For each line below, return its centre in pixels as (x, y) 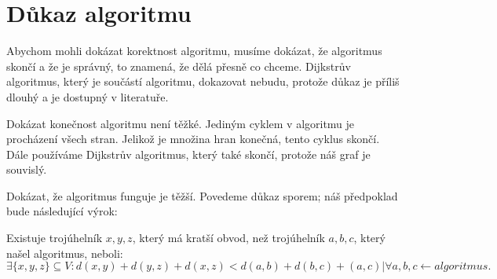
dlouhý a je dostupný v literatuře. (88, 96)
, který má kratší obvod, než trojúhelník (228, 238)
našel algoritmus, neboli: (65, 253)
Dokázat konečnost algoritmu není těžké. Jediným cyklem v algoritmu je (181, 123)
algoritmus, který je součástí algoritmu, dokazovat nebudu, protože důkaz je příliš (203, 81)
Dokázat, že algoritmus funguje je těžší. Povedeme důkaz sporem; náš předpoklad (202, 195)
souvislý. (27, 169)
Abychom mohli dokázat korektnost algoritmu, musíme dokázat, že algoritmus (194, 51)
